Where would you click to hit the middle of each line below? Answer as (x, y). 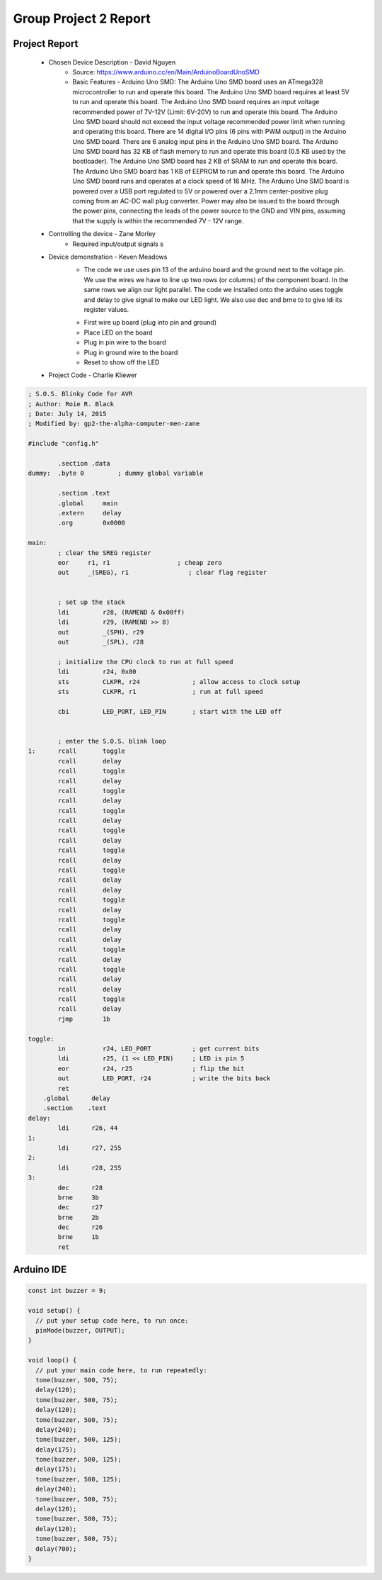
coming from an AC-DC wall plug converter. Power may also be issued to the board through (206, 201)
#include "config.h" (63, 444)
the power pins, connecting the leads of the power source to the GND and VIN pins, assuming (209, 211)
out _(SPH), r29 (101, 632)
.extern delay (89, 513)
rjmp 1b (84, 1019)
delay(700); (56, 1548)
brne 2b (78, 1217)
